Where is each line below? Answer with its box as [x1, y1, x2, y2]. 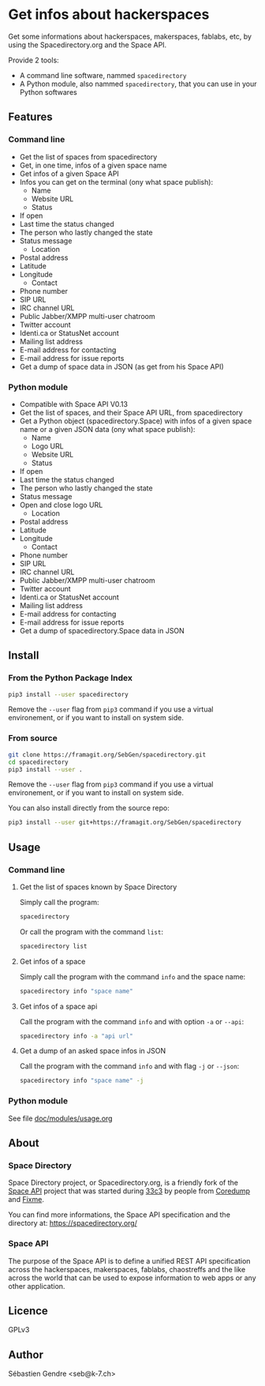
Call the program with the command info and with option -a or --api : [19, 1016, 244, 1026]
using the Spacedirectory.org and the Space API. [8, 39, 167, 49]
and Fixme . [8, 1195, 45, 1204]
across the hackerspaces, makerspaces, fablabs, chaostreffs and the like [8, 1264, 246, 1274]
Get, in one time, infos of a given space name [19, 160, 167, 170]
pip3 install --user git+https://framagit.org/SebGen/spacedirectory [8, 819, 242, 827]
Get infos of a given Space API [19, 168, 120, 178]
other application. [8, 1281, 65, 1290]
